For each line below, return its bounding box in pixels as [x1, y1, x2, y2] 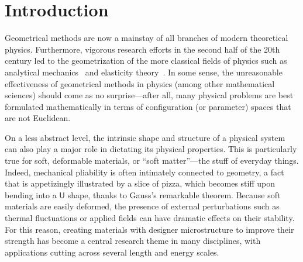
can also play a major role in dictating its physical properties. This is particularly [5, 143, 297, 155]
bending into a [5, 188, 57, 201]
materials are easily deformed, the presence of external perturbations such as [5, 200, 280, 212]
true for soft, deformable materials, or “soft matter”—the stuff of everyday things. [5, 154, 299, 167]
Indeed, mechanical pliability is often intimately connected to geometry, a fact [5, 166, 284, 178]
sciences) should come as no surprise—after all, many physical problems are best [5, 89, 294, 101]
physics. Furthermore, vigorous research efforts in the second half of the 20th [5, 43, 280, 55]
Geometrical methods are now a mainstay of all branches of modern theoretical [5, 32, 288, 44]
